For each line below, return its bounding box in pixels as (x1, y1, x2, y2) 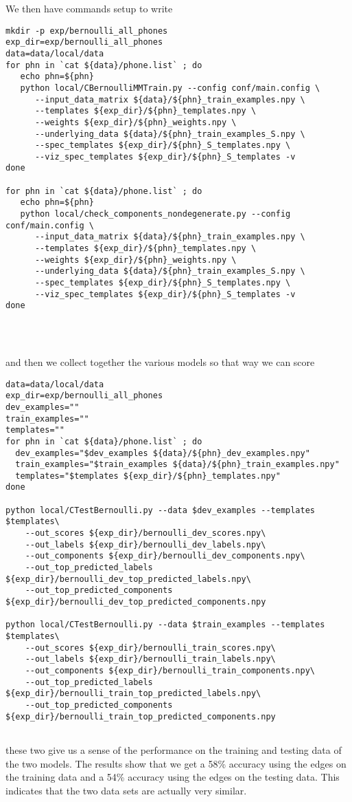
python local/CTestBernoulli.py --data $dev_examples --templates (5, 505, 316, 515)
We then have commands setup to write (5, 1, 173, 15)
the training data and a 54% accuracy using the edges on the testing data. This (5, 770, 340, 784)
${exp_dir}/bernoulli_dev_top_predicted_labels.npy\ (5, 574, 251, 584)
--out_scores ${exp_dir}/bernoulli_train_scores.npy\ (25, 642, 276, 653)
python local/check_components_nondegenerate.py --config (20, 209, 291, 219)
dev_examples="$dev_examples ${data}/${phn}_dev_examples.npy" (15, 448, 310, 458)
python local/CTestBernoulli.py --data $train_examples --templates (5, 620, 325, 630)
